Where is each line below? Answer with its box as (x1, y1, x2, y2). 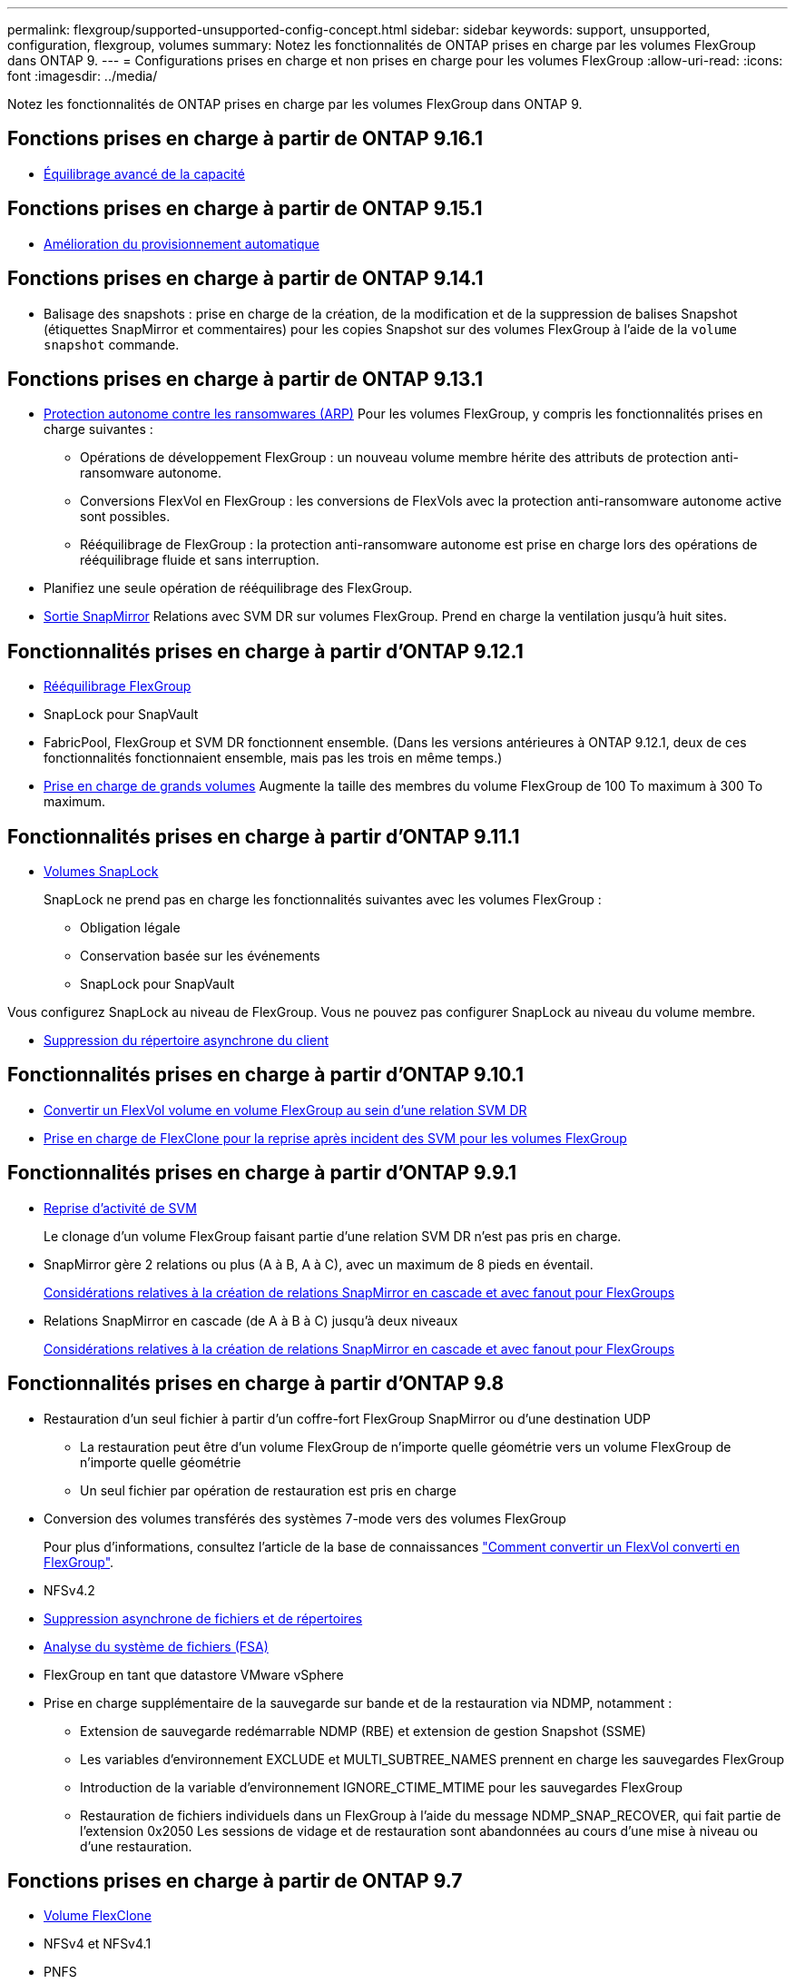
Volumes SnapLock (44, 863, 159, 880)
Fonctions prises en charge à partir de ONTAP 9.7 (7, 1870, 463, 1893)
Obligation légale (80, 920, 181, 936)
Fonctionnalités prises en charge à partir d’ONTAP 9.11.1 (7, 824, 520, 848)
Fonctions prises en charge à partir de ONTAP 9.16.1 (7, 127, 484, 151)
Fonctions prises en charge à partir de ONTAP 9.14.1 (7, 267, 484, 291)
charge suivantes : (44, 421, 153, 438)
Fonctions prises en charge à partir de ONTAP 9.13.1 (7, 367, 484, 390)
